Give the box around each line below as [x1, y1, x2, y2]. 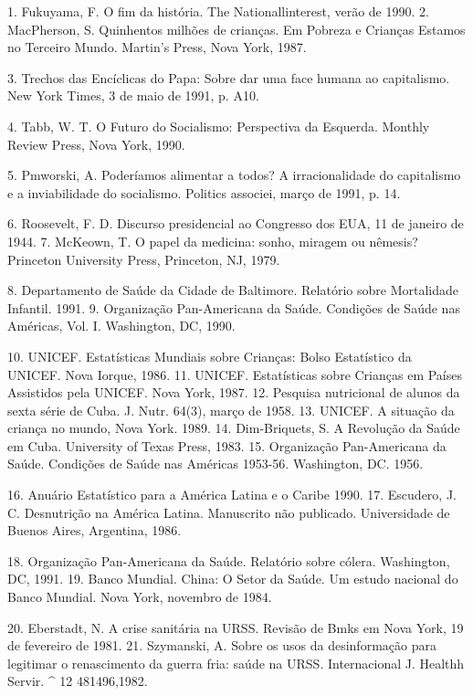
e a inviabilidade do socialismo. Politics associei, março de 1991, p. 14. [7, 183, 401, 202]
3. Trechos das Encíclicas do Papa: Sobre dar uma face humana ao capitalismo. [7, 68, 450, 87]
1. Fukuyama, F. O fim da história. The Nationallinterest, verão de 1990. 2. [7, 2, 429, 20]
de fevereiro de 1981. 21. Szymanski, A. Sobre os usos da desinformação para [7, 636, 436, 655]
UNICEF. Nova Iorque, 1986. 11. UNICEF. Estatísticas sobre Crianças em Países [7, 364, 462, 384]
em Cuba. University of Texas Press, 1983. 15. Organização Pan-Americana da [7, 436, 447, 455]
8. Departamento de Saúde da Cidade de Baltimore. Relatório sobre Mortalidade [7, 280, 458, 300]
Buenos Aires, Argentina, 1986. [7, 521, 182, 540]
